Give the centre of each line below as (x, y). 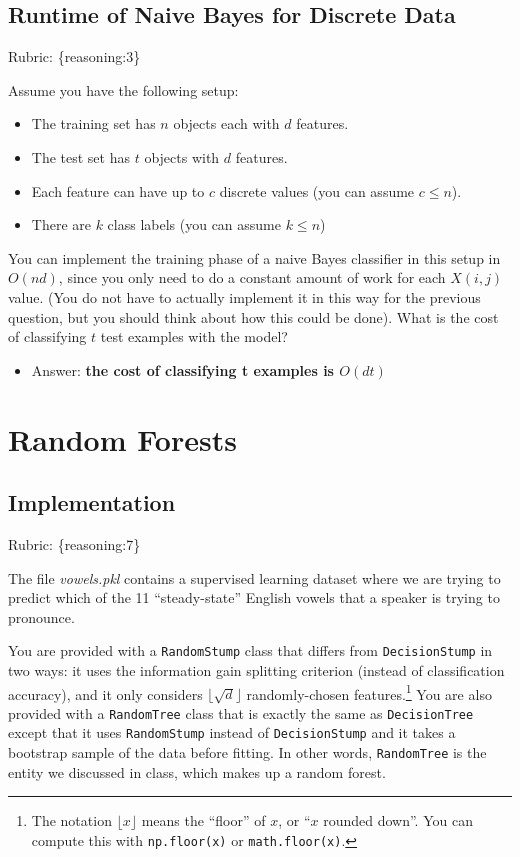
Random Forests (122, 438)
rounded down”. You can (398, 820)
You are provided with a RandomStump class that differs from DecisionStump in (250, 650)
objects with (182, 156)
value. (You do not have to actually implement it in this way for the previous (244, 296)
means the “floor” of (203, 820)
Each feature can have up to (118, 190)
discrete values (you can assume (317, 190)
